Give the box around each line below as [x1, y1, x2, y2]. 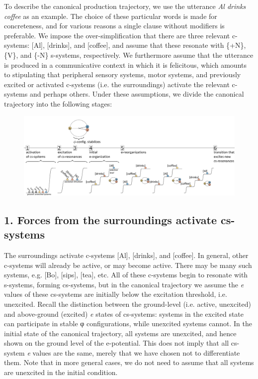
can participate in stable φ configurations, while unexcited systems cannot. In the [4, 318, 252, 329]
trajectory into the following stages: [4, 98, 112, 109]
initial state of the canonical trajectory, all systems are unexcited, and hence [4, 328, 237, 338]
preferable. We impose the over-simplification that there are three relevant [4, 30, 230, 40]
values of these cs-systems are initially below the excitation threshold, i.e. [4, 289, 227, 299]
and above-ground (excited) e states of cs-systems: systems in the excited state [4, 308, 244, 319]
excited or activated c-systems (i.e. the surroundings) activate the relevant [4, 79, 230, 89]
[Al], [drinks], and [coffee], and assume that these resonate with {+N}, [31, 40, 246, 50]
